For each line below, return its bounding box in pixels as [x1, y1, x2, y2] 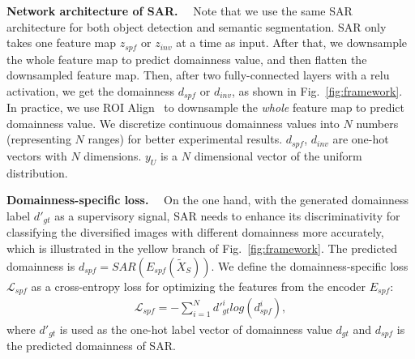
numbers [356, 114, 399, 131]
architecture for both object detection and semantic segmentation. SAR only [6, 18, 387, 35]
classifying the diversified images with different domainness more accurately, [6, 224, 384, 241]
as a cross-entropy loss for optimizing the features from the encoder [31, 277, 366, 294]
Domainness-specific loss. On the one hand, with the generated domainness [6, 191, 409, 208]
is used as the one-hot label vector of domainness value [59, 321, 332, 338]
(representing [6, 130, 71, 147]
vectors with [6, 147, 67, 164]
